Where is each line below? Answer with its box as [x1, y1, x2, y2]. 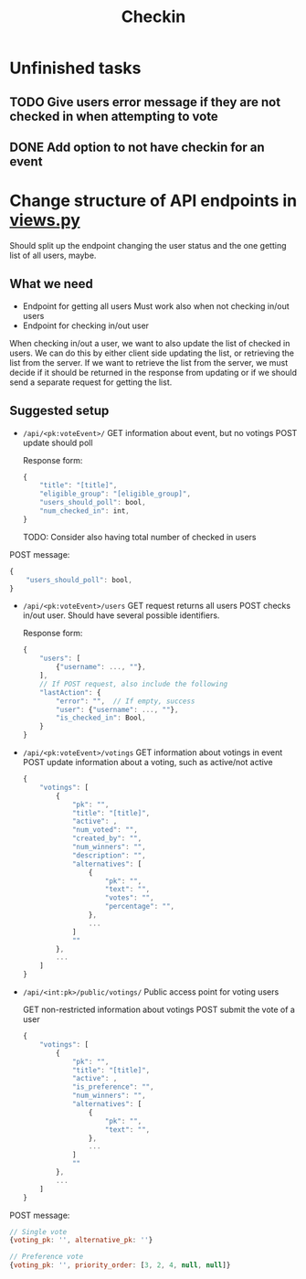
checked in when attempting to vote [9, 108, 219, 124]
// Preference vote [9, 1252, 84, 1262]
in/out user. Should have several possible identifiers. [22, 610, 220, 621]
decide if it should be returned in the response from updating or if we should [9, 367, 298, 378]
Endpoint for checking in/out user [22, 320, 149, 331]
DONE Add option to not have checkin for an [9, 139, 265, 155]
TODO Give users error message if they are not [9, 94, 281, 110]
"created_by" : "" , [71, 834, 142, 843]
